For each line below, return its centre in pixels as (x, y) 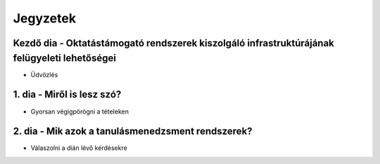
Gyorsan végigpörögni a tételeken (80, 111)
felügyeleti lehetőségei (64, 58)
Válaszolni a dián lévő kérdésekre (79, 148)
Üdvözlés (44, 74)
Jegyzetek (45, 18)
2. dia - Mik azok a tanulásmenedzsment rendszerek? (133, 131)
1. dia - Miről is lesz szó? (67, 95)
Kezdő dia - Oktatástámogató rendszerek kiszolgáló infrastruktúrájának (173, 43)
